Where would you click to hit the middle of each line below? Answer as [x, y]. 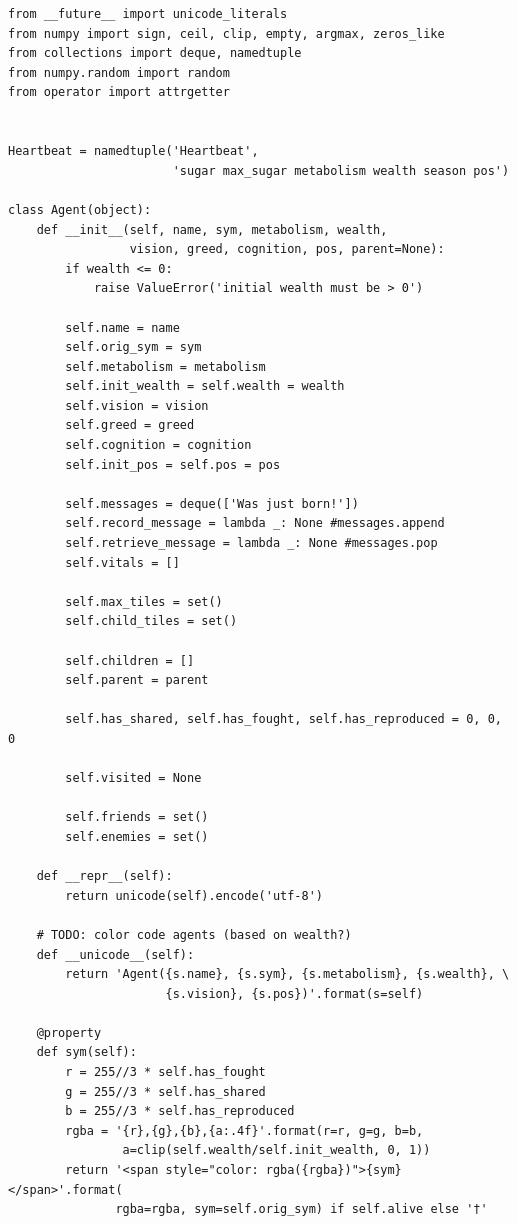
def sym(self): [86, 1052]
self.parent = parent [137, 680]
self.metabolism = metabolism [165, 366]
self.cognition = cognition [158, 445]
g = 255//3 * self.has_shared [165, 1091]
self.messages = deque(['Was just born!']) [212, 503]
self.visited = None [133, 778]
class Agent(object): [80, 209]
